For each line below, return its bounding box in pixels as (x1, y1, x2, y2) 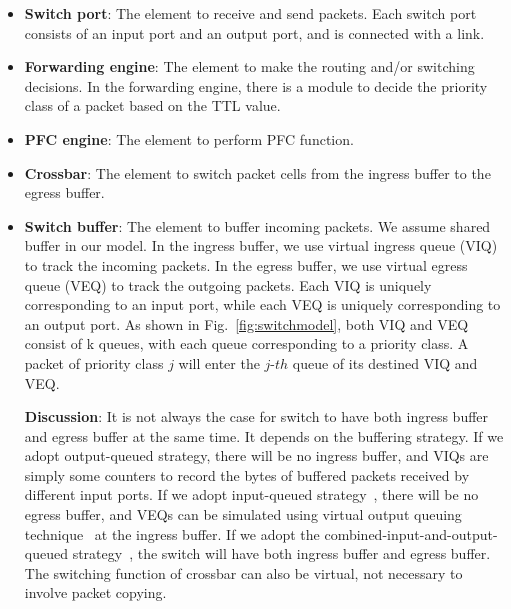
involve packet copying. (24, 582, 167, 603)
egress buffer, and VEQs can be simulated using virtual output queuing (24, 504, 462, 525)
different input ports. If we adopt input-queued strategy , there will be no (24, 484, 479, 505)
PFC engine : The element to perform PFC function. (24, 128, 354, 149)
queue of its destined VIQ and (292, 352, 478, 373)
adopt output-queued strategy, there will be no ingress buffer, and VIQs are (24, 445, 489, 466)
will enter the (178, 352, 260, 373)
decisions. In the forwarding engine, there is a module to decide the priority (24, 75, 488, 96)
